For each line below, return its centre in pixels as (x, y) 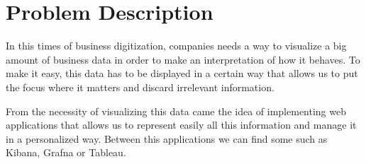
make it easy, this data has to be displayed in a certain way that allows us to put (182, 73)
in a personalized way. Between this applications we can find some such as (167, 138)
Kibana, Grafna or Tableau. (66, 152)
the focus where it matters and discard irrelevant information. (140, 87)
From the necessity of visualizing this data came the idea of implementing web (176, 111)
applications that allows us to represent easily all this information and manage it (181, 125)
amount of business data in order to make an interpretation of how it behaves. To (183, 59)
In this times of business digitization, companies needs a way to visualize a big (176, 46)
